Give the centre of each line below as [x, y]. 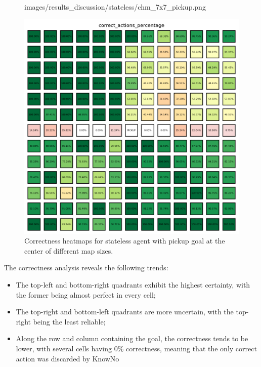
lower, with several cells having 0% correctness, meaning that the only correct [136, 348]
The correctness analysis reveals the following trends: [86, 268]
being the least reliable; [69, 321]
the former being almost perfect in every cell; [86, 294]
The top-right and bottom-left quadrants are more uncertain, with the [125, 312]
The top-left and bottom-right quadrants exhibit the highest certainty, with [133, 284]
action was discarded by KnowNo [68, 358]
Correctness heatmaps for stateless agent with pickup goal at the [125, 241]
